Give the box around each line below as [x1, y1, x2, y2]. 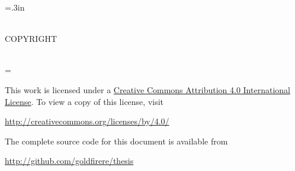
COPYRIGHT [5, 32, 57, 45]
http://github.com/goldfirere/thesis [5, 154, 134, 167]
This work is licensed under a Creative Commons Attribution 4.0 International [5, 83, 290, 96]
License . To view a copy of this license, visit [5, 95, 164, 107]
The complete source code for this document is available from [5, 134, 228, 147]
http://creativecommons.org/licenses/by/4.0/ [5, 115, 169, 127]
